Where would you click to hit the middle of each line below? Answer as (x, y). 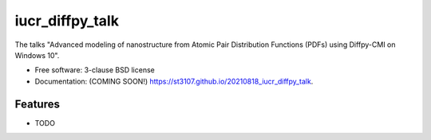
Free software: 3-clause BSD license (95, 70)
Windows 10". (37, 55)
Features (37, 104)
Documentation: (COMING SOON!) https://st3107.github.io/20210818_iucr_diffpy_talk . (174, 81)
